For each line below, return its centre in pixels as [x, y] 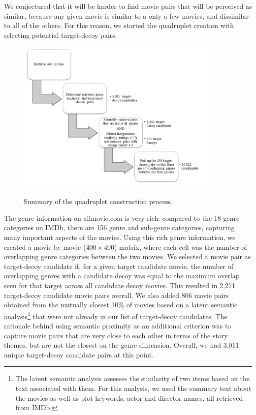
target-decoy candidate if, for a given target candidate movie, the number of [119, 266]
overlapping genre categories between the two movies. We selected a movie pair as [128, 256]
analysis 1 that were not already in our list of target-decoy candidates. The [116, 315]
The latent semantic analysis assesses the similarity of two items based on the [133, 378]
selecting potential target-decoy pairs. [61, 35]
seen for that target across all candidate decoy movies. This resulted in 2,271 [120, 285]
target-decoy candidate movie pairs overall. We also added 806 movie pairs [116, 295]
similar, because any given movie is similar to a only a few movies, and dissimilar [127, 15]
